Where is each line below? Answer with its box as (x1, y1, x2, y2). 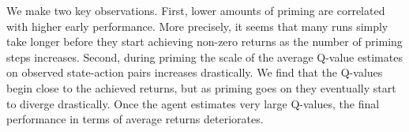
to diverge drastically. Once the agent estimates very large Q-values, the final (6, 95, 380, 111)
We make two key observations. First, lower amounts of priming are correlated (6, 2, 385, 18)
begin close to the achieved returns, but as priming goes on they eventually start (6, 79, 396, 96)
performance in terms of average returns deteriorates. (6, 111, 264, 127)
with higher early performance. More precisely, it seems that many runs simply (6, 17, 388, 34)
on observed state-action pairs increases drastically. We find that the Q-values (6, 64, 383, 81)
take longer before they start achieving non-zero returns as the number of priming (6, 33, 403, 50)
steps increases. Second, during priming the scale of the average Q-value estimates (6, 48, 403, 65)
